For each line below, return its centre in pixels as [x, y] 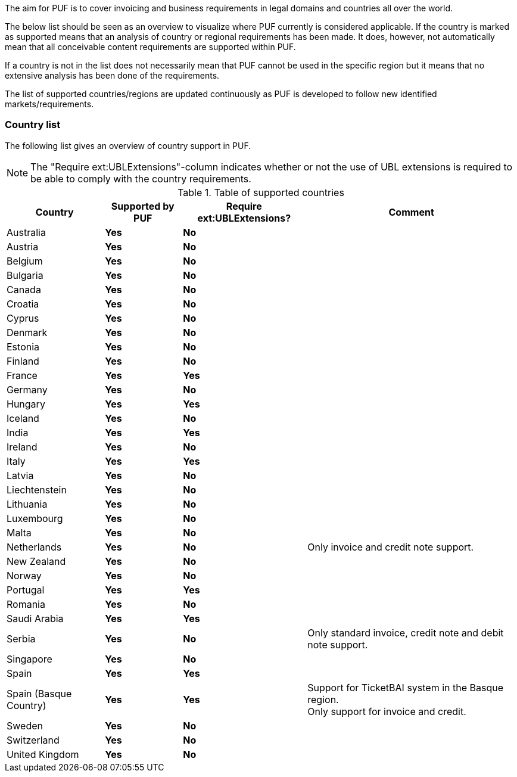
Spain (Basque [39, 693]
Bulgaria [25, 275]
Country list [33, 125]
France [22, 375]
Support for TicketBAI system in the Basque [406, 687]
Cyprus [23, 318]
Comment [411, 212]
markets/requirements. [49, 104]
